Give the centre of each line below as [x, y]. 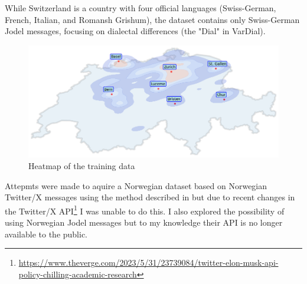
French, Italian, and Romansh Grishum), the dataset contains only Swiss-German [152, 19]
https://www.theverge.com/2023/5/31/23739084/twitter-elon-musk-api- [148, 262]
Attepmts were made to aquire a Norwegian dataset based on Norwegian [136, 185]
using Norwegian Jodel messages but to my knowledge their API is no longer [144, 222]
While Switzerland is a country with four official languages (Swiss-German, [141, 8]
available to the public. [46, 234]
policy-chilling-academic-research [78, 274]
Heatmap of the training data [82, 165]
